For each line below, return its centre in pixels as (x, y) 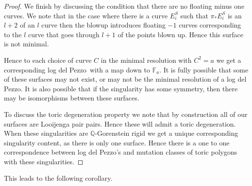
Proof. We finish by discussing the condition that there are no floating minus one (124, 6)
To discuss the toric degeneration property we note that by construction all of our (126, 114)
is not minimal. (26, 44)
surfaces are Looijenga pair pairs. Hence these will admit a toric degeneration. (120, 123)
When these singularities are (46, 133)
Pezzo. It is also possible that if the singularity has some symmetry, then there (121, 88)
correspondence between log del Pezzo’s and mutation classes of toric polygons (121, 152)
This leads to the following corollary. (58, 178)
